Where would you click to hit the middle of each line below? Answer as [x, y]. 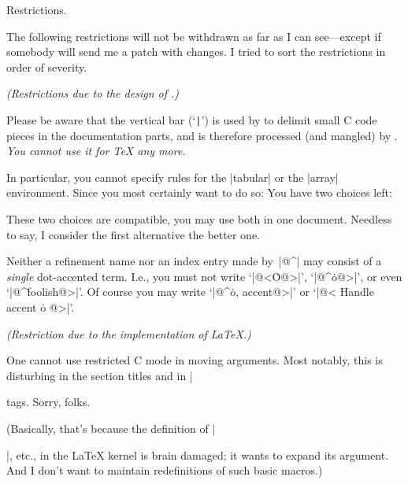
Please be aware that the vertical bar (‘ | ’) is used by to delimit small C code [192, 119]
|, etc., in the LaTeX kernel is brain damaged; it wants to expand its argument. [198, 454]
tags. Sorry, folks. [48, 402]
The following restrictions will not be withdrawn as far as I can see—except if [194, 36]
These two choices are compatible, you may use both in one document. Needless [199, 219]
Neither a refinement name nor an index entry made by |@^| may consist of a [194, 261]
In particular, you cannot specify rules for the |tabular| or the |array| [172, 177]
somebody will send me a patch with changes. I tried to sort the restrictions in [196, 52]
